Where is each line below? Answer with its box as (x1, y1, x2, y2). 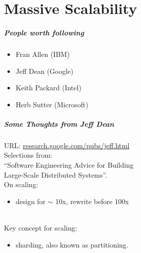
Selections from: (4, 150, 52, 160)
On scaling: (4, 179, 38, 190)
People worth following (4, 27, 84, 37)
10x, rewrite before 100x (55, 196, 129, 206)
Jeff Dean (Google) (15, 65, 73, 76)
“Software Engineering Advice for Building (4, 160, 134, 170)
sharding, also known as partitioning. (15, 239, 129, 250)
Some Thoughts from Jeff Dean (4, 118, 114, 129)
